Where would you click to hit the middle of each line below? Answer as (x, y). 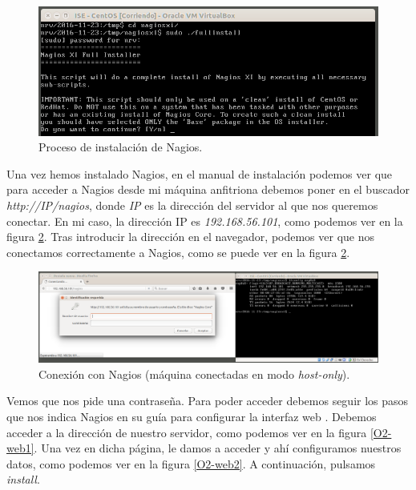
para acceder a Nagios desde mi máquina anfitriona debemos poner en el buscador (208, 189)
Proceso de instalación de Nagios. (121, 147)
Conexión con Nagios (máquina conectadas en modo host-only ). (194, 374)
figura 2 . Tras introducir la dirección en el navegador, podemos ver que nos (191, 237)
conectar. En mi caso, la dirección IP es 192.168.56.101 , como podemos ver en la (205, 221)
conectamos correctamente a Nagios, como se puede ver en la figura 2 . (178, 252)
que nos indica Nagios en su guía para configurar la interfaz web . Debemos (192, 416)
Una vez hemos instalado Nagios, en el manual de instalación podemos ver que (200, 173)
